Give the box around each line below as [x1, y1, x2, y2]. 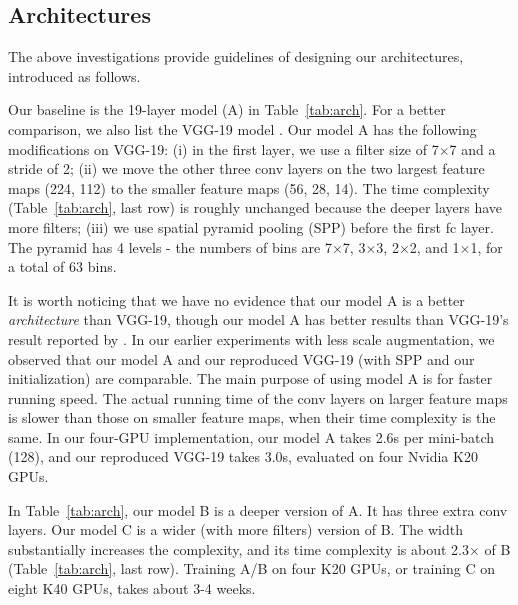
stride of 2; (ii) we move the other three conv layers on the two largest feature [8, 158, 485, 179]
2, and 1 [409, 236, 460, 257]
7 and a [449, 138, 496, 159]
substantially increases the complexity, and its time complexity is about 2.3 [8, 538, 469, 559]
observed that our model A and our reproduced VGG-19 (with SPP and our [8, 348, 475, 369]
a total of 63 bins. [8, 256, 117, 277]
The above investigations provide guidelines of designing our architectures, [8, 46, 464, 67]
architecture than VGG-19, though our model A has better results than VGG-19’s [8, 309, 509, 330]
